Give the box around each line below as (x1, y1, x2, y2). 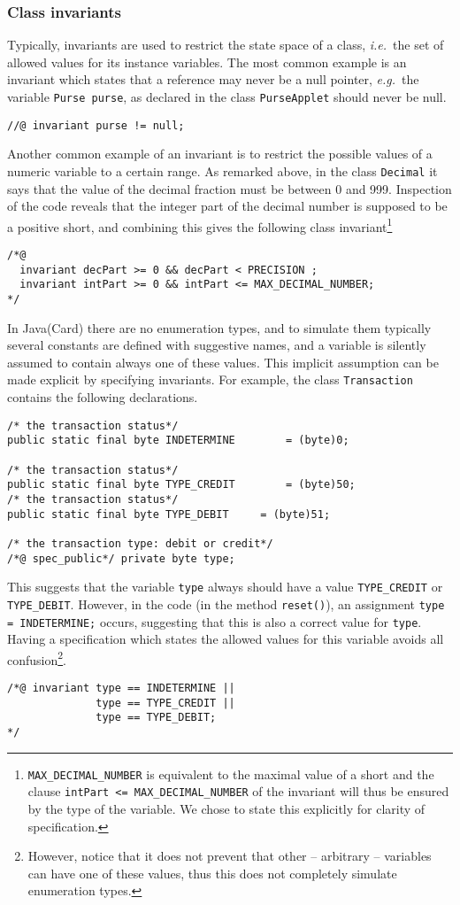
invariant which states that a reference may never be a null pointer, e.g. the (7, 70, 419, 89)
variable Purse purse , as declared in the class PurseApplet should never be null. (7, 88, 447, 105)
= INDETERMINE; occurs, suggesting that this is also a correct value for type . (7, 612, 422, 630)
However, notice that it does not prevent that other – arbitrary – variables (27, 847, 432, 865)
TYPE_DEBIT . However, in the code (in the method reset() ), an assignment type (7, 594, 445, 613)
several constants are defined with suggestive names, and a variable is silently (7, 336, 426, 354)
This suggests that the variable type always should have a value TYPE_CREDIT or (7, 577, 443, 596)
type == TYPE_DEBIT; (96, 711, 217, 724)
